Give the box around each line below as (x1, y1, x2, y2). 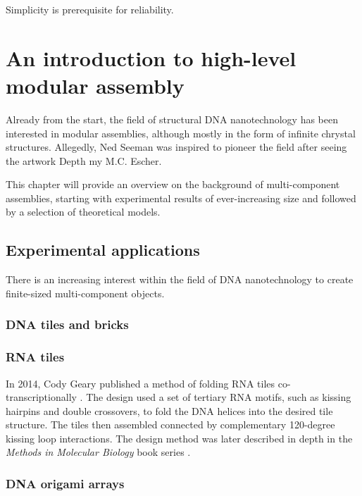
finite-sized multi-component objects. (6, 285, 165, 300)
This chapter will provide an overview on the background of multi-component (6, 177, 340, 192)
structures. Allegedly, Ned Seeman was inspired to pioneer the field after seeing (6, 139, 347, 154)
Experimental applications (6, 239, 200, 261)
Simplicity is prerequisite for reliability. (6, 2, 174, 16)
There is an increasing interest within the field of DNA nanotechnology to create (6, 272, 354, 287)
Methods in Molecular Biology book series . (6, 445, 191, 459)
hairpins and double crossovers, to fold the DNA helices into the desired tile (6, 403, 333, 418)
